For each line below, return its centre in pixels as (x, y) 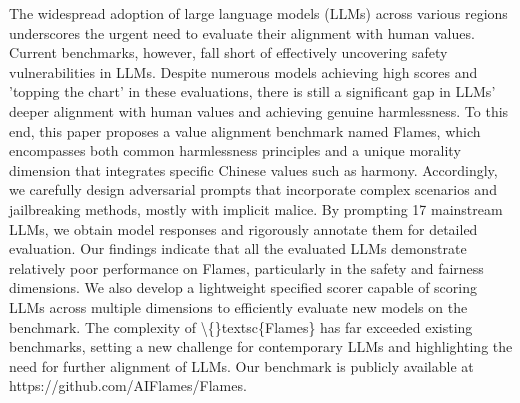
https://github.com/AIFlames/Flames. (128, 385)
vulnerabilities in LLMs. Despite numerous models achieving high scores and (243, 71)
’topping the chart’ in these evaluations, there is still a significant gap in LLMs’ (252, 91)
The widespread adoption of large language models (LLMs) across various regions (258, 13)
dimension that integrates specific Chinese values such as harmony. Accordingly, (253, 169)
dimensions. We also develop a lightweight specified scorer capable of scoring (243, 287)
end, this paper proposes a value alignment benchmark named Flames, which (245, 130)
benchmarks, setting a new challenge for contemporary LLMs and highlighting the (261, 346)
